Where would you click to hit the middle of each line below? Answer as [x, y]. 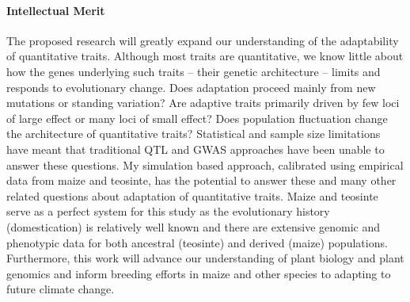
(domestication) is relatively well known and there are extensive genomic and [194, 226]
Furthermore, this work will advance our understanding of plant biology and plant [205, 258]
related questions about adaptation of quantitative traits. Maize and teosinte [192, 195]
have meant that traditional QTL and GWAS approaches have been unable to [196, 149]
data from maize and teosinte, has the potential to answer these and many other [201, 180]
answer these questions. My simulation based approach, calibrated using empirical [205, 164]
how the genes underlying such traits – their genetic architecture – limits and [194, 71]
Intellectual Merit [56, 10]
